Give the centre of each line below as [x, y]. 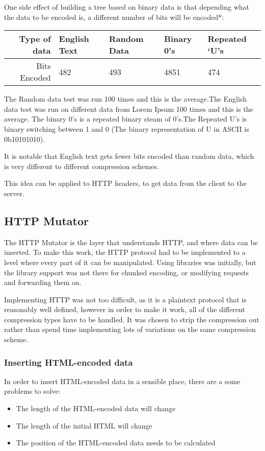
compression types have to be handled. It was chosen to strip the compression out [132, 319]
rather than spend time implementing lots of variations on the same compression [130, 329]
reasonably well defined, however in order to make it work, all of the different [125, 309]
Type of [35, 39]
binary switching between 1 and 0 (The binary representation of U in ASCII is [127, 128]
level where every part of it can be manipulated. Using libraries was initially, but [130, 262]
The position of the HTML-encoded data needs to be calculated [116, 443]
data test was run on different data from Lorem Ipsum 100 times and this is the [129, 109]
